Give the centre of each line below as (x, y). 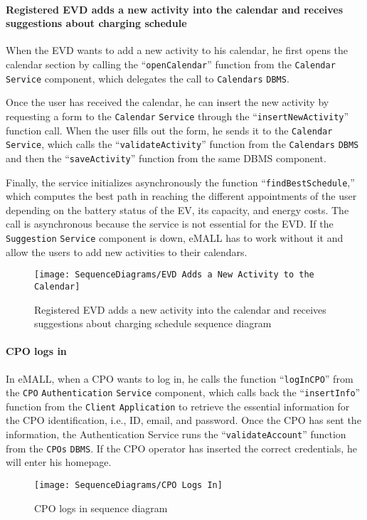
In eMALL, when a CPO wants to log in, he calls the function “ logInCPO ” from (180, 378)
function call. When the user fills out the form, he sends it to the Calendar (169, 130)
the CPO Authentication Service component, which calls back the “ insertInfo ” (183, 392)
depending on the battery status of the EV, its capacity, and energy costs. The (177, 209)
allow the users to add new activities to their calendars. (127, 251)
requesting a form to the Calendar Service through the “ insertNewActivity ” (177, 116)
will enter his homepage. (59, 462)
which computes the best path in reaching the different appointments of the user (181, 196)
